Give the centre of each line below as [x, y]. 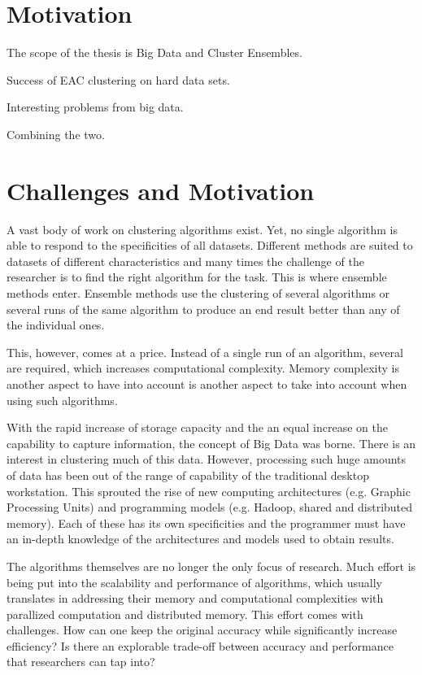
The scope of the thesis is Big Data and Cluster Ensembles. [154, 52]
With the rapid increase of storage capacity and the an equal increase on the [197, 427]
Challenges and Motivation [161, 190]
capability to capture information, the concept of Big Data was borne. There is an [211, 443]
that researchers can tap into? [81, 662]
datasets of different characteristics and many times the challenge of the [185, 261]
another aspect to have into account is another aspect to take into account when [207, 383]
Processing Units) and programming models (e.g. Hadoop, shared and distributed [210, 507]
